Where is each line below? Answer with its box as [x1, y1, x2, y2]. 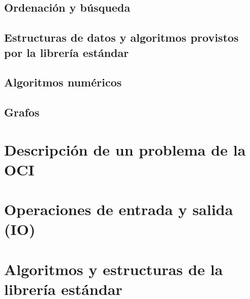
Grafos [4, 104, 40, 120]
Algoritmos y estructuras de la [4, 258, 223, 279]
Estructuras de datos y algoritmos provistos [4, 29, 239, 45]
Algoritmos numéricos [4, 74, 122, 90]
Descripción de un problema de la [4, 139, 246, 160]
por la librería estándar [4, 44, 129, 60]
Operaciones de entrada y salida [4, 199, 233, 220]
